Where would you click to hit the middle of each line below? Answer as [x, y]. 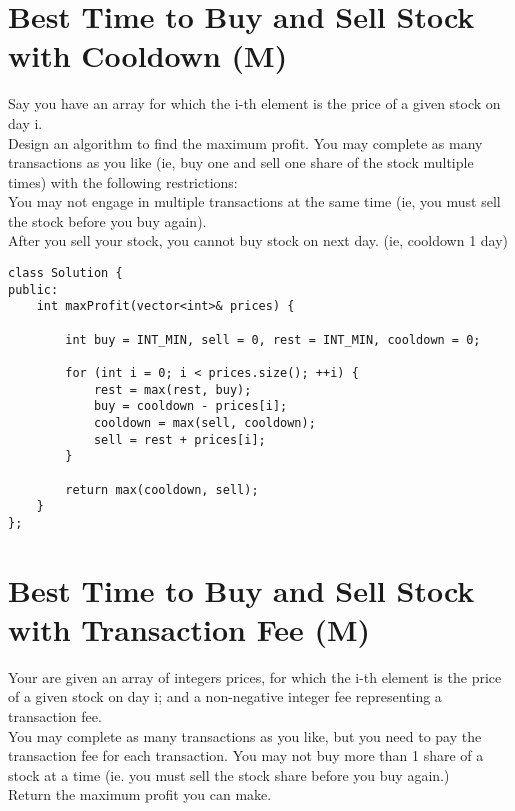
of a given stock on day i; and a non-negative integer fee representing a [225, 696]
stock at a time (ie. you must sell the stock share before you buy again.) [229, 774]
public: [33, 289]
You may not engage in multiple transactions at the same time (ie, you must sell [254, 201]
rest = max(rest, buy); [172, 389]
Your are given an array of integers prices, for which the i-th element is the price [255, 676]
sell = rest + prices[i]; [179, 439]
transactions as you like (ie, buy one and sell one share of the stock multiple [241, 162]
